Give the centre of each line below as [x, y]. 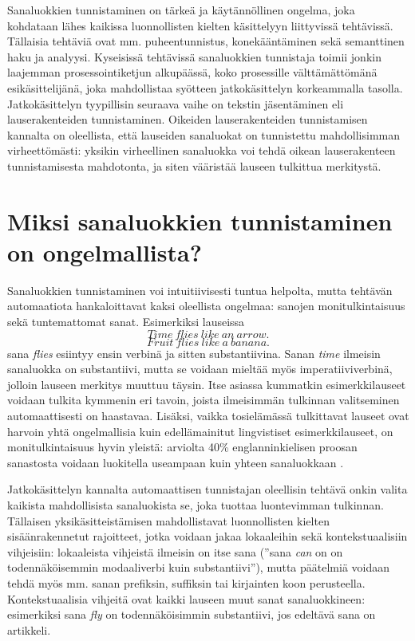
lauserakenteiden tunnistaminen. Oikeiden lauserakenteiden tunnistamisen [188, 119]
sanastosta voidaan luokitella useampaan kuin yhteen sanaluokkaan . [176, 462]
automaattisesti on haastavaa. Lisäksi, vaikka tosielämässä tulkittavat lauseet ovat [208, 415]
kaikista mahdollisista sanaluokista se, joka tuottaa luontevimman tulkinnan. [196, 504]
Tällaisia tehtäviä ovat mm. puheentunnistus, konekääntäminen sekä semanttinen [206, 41]
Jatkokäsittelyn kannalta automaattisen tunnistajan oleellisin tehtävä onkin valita [207, 489]
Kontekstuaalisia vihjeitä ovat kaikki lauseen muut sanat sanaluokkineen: [186, 598]
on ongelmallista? [105, 252]
